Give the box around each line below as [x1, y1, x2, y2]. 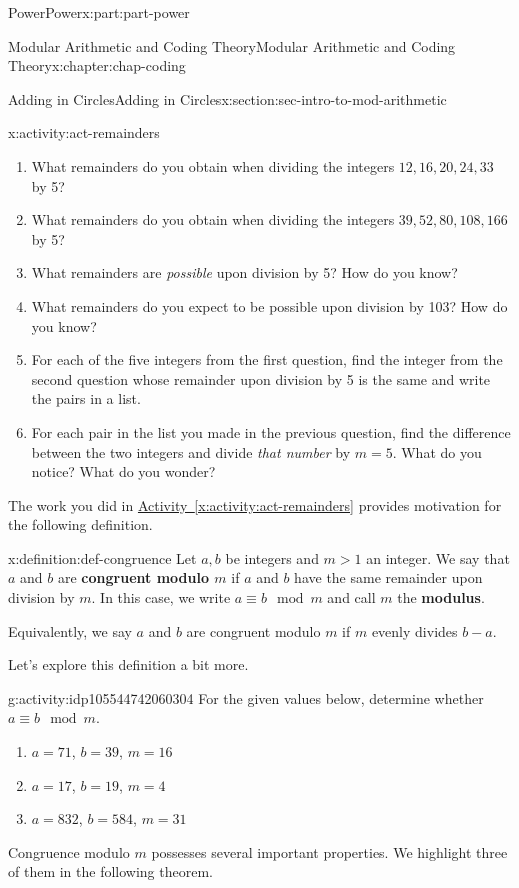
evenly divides [371, 620, 458, 641]
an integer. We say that [366, 547, 510, 568]
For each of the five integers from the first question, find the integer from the [31, 349, 503, 370]
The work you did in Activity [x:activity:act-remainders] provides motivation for [8, 494, 502, 515]
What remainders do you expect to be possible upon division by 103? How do [31, 295, 508, 316]
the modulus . [397, 587, 485, 608]
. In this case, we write [91, 587, 231, 608]
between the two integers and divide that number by [31, 441, 351, 462]
